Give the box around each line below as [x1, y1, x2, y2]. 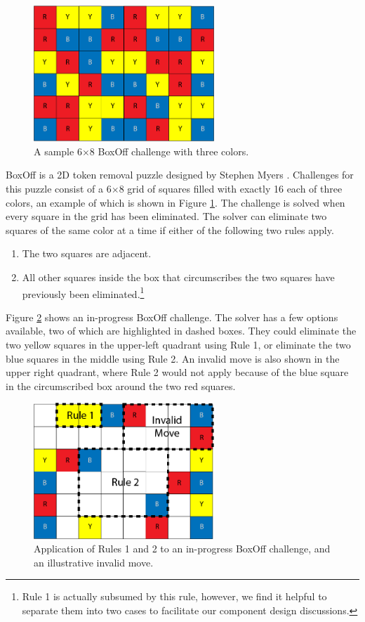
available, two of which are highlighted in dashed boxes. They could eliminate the [6, 323, 357, 338]
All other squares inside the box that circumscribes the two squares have [22, 270, 335, 285]
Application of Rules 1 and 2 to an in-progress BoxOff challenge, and [34, 541, 331, 556]
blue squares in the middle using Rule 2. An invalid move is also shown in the [6, 351, 340, 365]
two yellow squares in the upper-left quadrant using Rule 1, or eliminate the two [6, 337, 351, 352]
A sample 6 [34, 143, 82, 158]
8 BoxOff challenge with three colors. [89, 143, 249, 158]
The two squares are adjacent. [22, 246, 152, 261]
